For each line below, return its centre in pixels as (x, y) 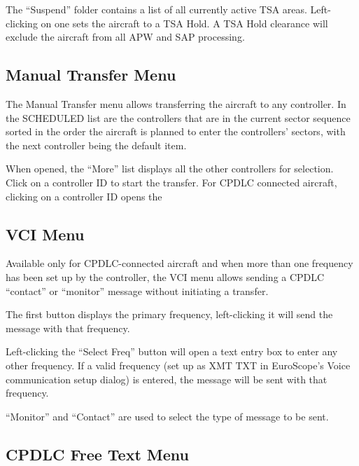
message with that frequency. (68, 328)
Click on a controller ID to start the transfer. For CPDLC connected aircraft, (171, 182)
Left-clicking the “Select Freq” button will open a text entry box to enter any (172, 351)
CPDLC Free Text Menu (98, 454)
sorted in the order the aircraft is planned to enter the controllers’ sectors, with (176, 131)
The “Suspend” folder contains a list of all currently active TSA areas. (156, 9)
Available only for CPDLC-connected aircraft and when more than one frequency (179, 263)
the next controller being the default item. (96, 145)
